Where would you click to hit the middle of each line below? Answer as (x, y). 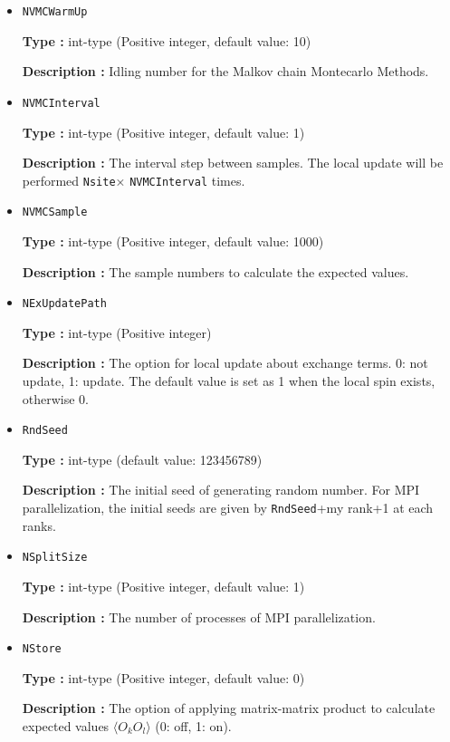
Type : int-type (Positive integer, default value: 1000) (173, 241)
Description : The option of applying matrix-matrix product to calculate (229, 708)
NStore (42, 649)
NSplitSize (55, 558)
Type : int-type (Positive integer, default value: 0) (163, 677)
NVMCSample (55, 212)
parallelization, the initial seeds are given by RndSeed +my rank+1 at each (228, 508)
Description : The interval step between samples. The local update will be (233, 163)
